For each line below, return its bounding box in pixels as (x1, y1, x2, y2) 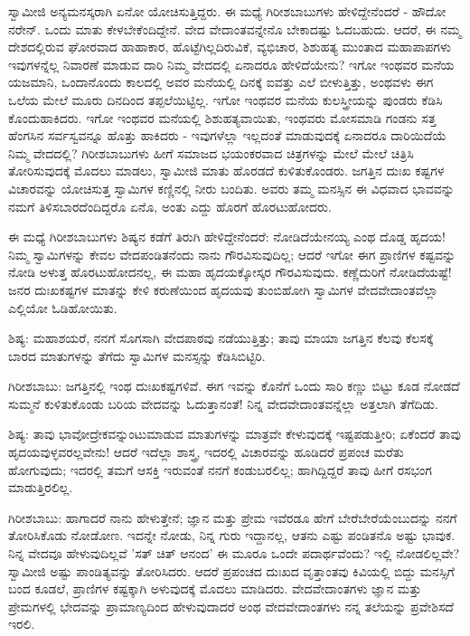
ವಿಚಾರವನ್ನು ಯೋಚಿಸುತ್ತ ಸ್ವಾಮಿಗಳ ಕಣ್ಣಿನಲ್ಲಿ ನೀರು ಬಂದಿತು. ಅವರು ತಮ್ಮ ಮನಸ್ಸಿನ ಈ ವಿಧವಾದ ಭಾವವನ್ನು (8, 178, 455, 197)
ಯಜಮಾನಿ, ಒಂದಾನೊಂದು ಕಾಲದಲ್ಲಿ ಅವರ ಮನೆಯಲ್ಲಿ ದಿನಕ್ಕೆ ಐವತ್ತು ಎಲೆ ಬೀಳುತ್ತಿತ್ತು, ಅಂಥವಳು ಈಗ (8, 72, 434, 91)
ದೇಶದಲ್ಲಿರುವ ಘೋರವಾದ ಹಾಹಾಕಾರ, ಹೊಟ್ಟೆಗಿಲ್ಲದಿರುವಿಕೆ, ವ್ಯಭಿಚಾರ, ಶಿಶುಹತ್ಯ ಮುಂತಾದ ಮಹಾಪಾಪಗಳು (8, 37, 451, 56)
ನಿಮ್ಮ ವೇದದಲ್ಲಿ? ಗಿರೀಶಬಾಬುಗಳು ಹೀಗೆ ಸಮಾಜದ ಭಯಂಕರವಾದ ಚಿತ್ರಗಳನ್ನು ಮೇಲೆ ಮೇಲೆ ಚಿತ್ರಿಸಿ (8, 143, 414, 162)
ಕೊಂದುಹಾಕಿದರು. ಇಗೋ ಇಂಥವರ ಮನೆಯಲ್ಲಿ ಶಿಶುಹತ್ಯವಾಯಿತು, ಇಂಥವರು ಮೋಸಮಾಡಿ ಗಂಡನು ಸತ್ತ (8, 108, 437, 127)
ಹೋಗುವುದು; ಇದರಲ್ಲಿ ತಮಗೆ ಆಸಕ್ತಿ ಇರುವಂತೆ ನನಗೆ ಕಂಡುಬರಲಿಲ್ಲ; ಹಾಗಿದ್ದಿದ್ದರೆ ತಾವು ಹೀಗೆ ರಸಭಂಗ (8, 460, 432, 479)
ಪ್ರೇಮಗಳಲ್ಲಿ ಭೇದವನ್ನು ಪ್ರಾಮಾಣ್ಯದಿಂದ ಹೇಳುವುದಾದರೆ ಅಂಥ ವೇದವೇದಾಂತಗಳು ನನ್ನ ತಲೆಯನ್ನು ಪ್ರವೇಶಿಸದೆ (8, 596, 454, 615)
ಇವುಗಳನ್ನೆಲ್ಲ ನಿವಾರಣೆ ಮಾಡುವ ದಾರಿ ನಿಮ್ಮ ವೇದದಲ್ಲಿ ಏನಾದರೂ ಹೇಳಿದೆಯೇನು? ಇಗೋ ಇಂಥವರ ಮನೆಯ (8, 54, 455, 73)
